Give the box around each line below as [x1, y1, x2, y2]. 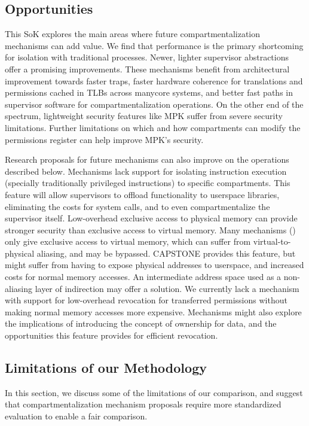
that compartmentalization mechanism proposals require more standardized [5, 398, 282, 410]
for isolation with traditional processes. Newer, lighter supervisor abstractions [5, 51, 289, 63]
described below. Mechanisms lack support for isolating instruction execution [5, 165, 287, 177]
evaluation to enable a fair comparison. [5, 410, 148, 422]
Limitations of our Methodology [5, 358, 207, 377]
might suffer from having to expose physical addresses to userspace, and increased [5, 258, 304, 271]
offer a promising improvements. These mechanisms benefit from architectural [5, 62, 290, 75]
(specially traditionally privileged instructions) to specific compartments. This [5, 177, 290, 189]
